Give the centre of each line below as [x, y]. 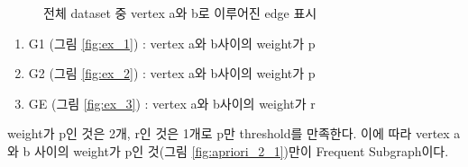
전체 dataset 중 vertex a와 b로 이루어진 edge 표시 [180, 13]
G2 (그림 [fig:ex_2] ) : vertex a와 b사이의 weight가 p [172, 73]
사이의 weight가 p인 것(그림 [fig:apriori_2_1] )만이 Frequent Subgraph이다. [241, 150]
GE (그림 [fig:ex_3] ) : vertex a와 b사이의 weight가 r [172, 103]
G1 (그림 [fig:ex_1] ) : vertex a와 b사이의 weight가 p [172, 43]
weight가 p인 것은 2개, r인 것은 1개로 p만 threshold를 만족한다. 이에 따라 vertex [229, 133]
